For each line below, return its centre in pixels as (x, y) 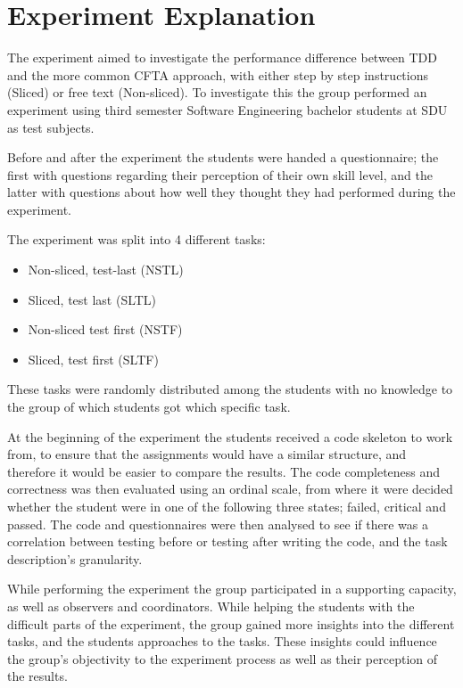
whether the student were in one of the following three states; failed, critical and (227, 506)
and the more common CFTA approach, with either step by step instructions (218, 74)
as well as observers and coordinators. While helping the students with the (211, 606)
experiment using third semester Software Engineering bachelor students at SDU (227, 109)
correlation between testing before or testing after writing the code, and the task (227, 541)
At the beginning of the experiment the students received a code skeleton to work (230, 436)
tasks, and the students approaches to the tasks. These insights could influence (222, 641)
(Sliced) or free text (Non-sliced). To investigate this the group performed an (217, 92)
